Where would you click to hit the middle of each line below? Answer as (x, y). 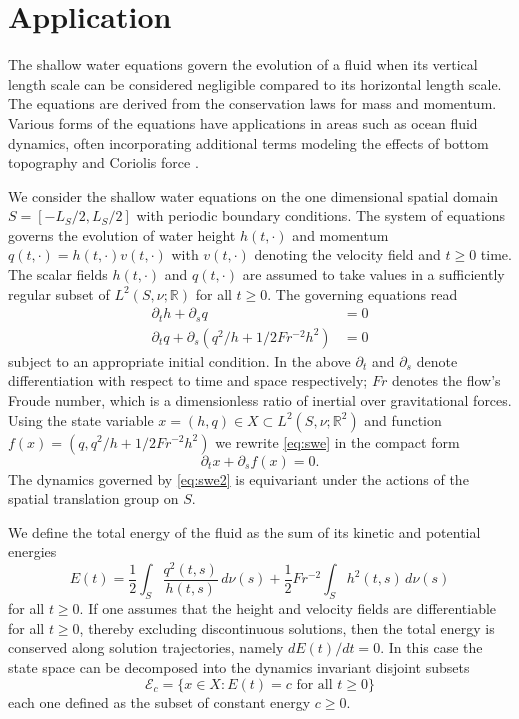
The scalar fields (58, 274)
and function (403, 419)
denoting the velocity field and (347, 254)
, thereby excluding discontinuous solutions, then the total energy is (287, 627)
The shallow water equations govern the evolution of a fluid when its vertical (243, 64)
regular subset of (59, 293)
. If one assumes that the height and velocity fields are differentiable (288, 608)
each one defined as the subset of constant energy (159, 701)
